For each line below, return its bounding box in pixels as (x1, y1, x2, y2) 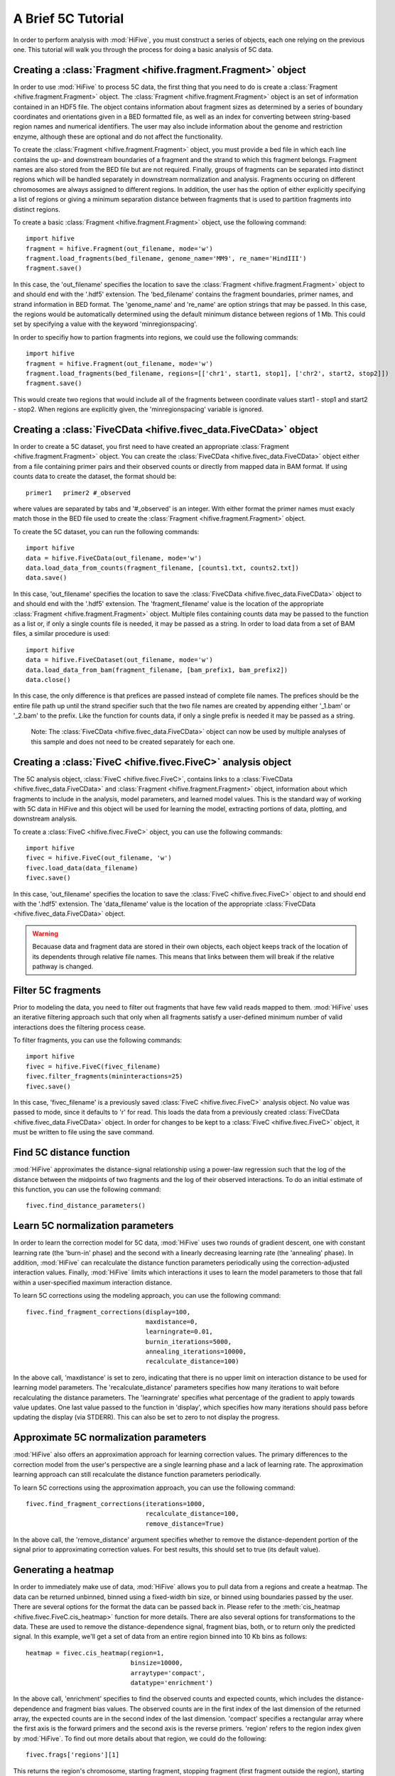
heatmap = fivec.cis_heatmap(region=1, (26, 1649, 165, 1657)
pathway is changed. (32, 963, 94, 970)
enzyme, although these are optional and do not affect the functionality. (13, 132, 223, 141)
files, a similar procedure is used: (13, 629, 110, 638)
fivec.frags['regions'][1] (26, 1751, 120, 1759)
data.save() (26, 574, 67, 582)
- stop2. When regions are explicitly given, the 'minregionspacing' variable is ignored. (13, 405, 264, 413)
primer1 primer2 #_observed (26, 489, 131, 497)
